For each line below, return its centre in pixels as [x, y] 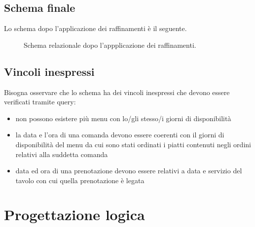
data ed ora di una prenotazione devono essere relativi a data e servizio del [129, 171]
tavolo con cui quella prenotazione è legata [80, 180]
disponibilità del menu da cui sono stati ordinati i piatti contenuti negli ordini [133, 144]
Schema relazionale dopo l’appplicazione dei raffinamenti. [110, 45]
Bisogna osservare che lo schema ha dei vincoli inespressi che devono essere [117, 92]
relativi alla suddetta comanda [62, 154]
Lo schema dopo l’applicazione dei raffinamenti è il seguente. [95, 28]
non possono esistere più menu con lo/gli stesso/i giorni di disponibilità [123, 118]
